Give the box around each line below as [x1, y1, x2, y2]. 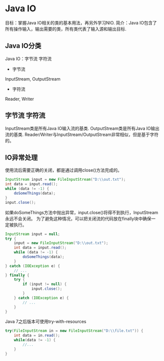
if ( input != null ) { [23, 282, 67, 287]
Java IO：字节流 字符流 [5, 56, 52, 61]
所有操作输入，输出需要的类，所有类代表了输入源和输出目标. [5, 26, 127, 32]
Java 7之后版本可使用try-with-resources [5, 319, 87, 325]
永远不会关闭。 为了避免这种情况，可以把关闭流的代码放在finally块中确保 [5, 216, 152, 222]
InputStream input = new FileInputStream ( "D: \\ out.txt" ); [5, 177, 126, 182]
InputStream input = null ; [5, 231, 60, 236]
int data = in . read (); [14, 333, 60, 338]
